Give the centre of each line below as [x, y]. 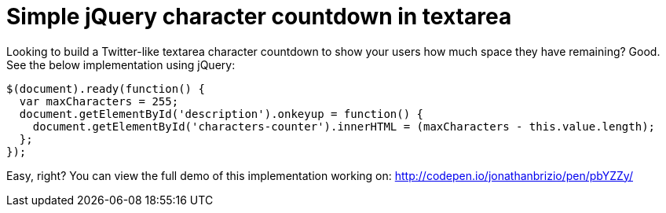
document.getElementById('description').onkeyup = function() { [221, 114]
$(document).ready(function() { [106, 88]
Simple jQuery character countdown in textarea [259, 17]
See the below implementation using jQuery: [121, 64]
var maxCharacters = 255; [99, 101]
